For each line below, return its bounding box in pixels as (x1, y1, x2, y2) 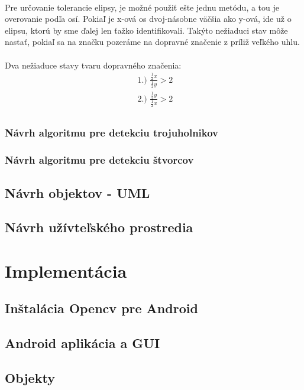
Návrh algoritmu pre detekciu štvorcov (5, 152, 194, 167)
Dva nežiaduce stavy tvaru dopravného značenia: (5, 58, 182, 71)
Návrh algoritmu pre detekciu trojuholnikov (5, 125, 219, 140)
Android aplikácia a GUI (5, 334, 160, 352)
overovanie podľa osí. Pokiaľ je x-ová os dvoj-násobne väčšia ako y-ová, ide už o (5, 12, 292, 25)
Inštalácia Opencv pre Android (5, 299, 198, 317)
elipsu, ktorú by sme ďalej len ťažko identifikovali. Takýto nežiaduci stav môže (5, 24, 288, 36)
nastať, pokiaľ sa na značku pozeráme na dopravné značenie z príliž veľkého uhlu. (5, 35, 300, 48)
